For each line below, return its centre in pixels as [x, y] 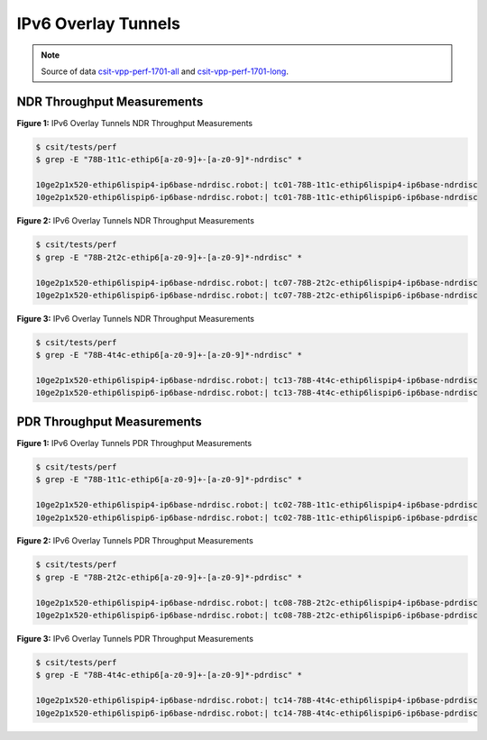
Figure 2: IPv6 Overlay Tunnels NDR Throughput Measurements [135, 221]
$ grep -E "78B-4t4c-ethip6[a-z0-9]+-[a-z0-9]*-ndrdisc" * [169, 355]
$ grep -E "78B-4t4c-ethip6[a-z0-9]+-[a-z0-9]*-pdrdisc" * [169, 675]
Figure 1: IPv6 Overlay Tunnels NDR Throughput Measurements [135, 123]
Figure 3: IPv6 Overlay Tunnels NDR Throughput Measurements [136, 318]
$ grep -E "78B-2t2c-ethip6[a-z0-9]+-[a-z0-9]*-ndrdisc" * [169, 257]
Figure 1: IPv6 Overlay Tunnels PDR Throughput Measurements [134, 443]
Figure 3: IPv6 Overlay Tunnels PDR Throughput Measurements [135, 639]
